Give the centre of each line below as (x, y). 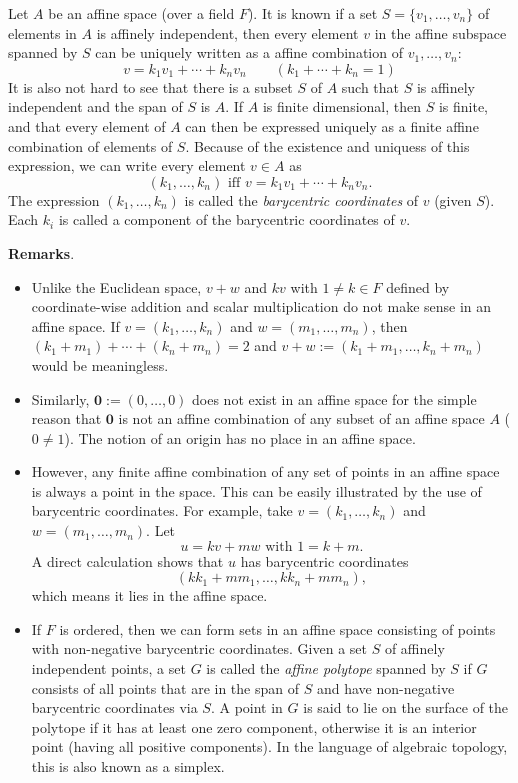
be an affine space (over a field (141, 13)
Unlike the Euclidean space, (116, 286)
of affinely (414, 648)
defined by (418, 286)
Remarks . (41, 252)
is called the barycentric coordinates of (301, 199)
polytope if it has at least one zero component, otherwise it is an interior (254, 726)
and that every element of (87, 125)
